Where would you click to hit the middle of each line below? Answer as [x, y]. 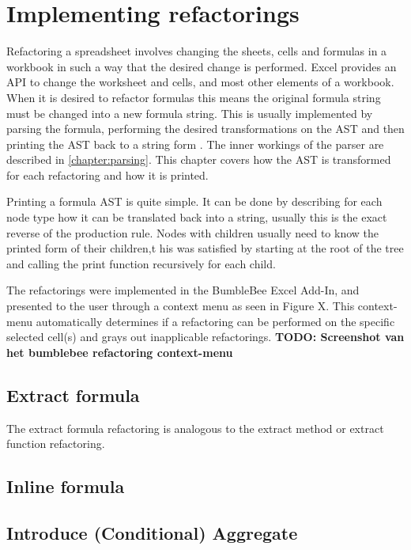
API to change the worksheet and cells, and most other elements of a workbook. [200, 82]
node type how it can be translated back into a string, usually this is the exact [197, 217]
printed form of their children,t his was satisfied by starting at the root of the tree [205, 248]
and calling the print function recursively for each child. [141, 263]
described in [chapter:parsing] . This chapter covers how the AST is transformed [199, 159]
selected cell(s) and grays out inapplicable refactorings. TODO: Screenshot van [205, 337]
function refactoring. [56, 444]
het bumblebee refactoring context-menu [120, 352]
